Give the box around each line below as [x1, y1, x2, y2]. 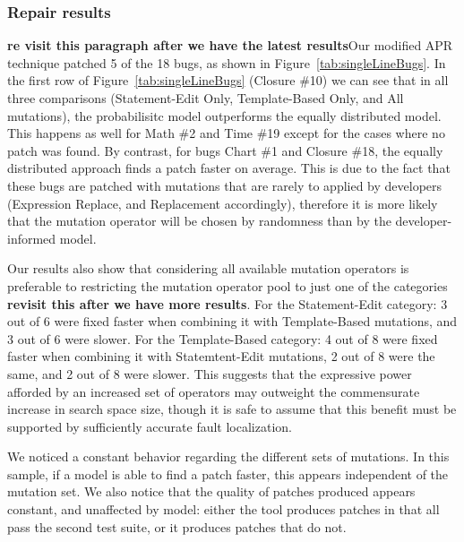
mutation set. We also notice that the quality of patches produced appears [7, 482, 416, 501]
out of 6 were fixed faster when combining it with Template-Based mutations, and [7, 312, 458, 331]
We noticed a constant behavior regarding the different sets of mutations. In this [7, 447, 450, 466]
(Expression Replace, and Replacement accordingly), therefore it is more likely [7, 194, 438, 212]
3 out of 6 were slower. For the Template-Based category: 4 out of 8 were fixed [7, 329, 438, 348]
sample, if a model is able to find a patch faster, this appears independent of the [7, 464, 449, 483]
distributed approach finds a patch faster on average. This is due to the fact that [7, 159, 451, 177]
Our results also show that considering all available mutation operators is [7, 259, 409, 278]
